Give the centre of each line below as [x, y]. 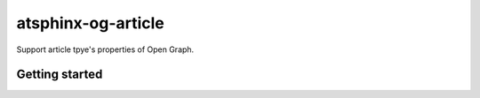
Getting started [60, 75]
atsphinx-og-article [90, 23]
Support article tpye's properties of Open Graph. [105, 49]
